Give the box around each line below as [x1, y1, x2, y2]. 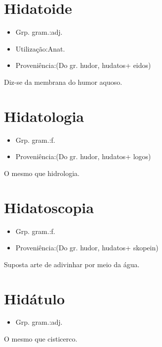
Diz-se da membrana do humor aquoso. [4, 76, 122, 87]
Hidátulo [4, 288, 65, 308]
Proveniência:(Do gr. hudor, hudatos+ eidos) [15, 60, 151, 70]
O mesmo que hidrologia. [4, 168, 80, 178]
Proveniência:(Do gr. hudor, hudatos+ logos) [15, 151, 151, 162]
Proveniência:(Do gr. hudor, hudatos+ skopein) [15, 242, 159, 253]
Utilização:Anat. [15, 43, 65, 54]
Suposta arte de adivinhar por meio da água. [4, 259, 140, 269]
